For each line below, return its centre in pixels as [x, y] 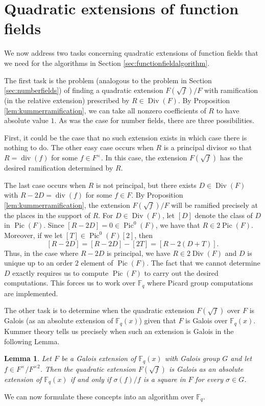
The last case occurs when [45, 185]
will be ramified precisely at [214, 205]
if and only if [91, 379]
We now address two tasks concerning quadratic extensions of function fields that [131, 53]
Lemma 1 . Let [28, 358]
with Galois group [192, 358]
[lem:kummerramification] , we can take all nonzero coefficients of [105, 110]
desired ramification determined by [59, 168]
